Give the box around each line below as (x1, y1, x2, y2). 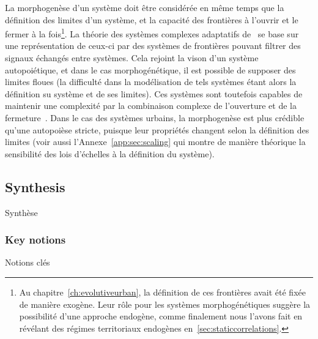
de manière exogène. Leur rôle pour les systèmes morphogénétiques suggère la (19, 297, 311, 310)
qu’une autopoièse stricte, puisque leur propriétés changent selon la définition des (5, 123, 309, 136)
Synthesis (5, 177, 65, 196)
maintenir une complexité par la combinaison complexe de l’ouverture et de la (5, 99, 297, 112)
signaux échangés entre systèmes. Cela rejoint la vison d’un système (5, 51, 259, 64)
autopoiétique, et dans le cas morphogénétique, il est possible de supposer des (5, 63, 296, 76)
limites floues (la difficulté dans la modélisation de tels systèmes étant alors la (5, 75, 297, 88)
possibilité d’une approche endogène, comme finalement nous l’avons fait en (19, 310, 303, 322)
